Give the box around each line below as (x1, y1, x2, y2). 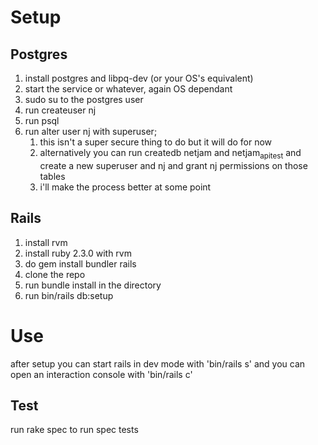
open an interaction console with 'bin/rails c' (10, 368, 193, 380)
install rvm (24, 236, 68, 248)
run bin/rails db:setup (24, 289, 114, 301)
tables (39, 170, 66, 182)
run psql (24, 115, 60, 126)
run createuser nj (24, 104, 97, 116)
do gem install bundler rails (24, 257, 137, 270)
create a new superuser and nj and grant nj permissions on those (39, 159, 308, 171)
